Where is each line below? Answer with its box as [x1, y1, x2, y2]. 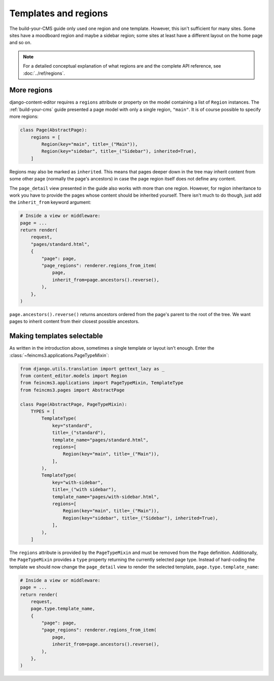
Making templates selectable [9, 332, 104, 340]
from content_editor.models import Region [20, 373, 127, 379]
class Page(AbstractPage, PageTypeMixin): [20, 401, 127, 407]
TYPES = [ [30, 408, 55, 414]
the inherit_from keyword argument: [9, 199, 91, 205]
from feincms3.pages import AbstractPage [20, 387, 125, 393]
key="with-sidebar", [52, 479, 104, 485]
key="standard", [52, 422, 93, 428]
